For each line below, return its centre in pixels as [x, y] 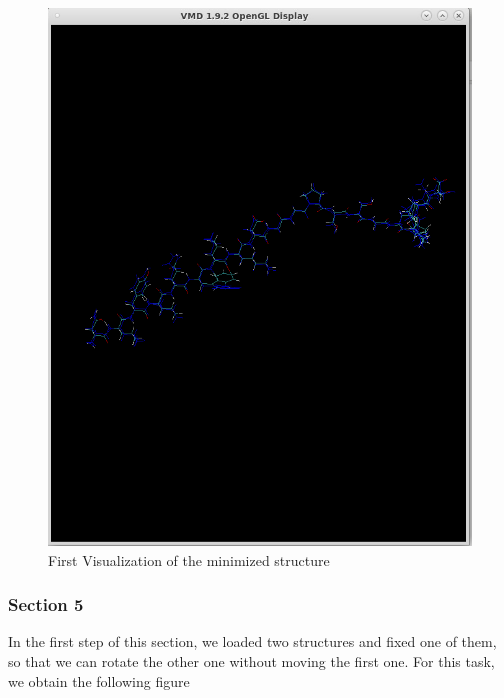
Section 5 [46, 604]
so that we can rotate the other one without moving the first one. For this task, [251, 661]
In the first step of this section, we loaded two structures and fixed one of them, [252, 641]
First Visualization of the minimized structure [189, 559]
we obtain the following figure [99, 680]
